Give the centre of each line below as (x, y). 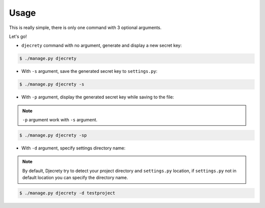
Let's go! (18, 36)
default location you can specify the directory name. (75, 178)
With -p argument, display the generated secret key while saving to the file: (98, 97)
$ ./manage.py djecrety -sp (53, 135)
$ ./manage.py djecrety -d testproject (67, 193)
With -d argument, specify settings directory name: (73, 148)
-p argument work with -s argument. (60, 120)
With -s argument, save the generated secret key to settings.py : (89, 71)
